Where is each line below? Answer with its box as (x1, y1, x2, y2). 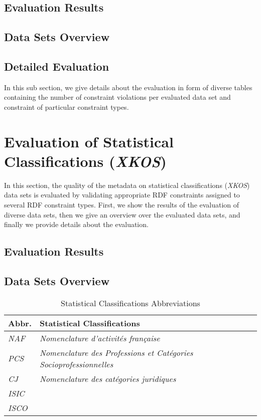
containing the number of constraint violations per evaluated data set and (4, 92, 231, 102)
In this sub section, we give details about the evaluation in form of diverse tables (4, 82, 252, 92)
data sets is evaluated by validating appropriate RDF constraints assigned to (4, 189, 240, 200)
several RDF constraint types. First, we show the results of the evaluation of (4, 199, 239, 210)
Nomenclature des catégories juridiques (40, 372, 176, 384)
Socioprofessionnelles (40, 358, 113, 370)
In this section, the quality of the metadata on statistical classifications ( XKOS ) (4, 179, 250, 190)
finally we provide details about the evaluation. (4, 219, 149, 230)
